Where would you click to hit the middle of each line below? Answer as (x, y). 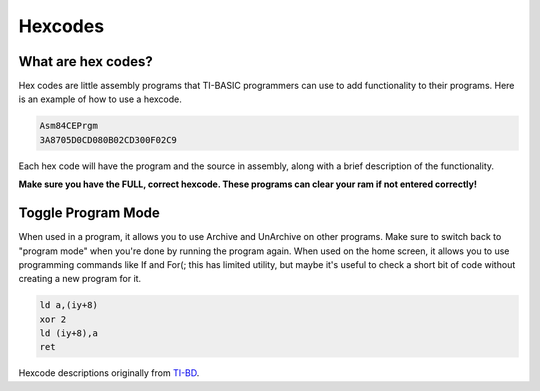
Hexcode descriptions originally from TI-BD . (109, 373)
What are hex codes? (86, 61)
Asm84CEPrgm (69, 126)
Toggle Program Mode (89, 213)
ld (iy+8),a (69, 333)
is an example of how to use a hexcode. (100, 99)
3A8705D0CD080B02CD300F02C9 (108, 139)
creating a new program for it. (80, 279)
